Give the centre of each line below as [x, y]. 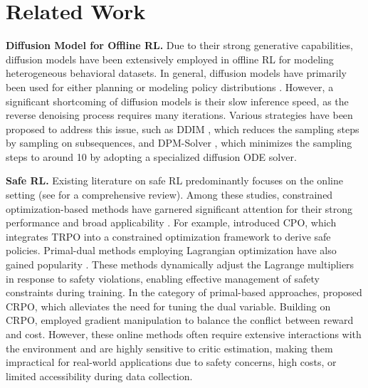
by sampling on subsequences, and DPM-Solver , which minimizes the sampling [179, 143]
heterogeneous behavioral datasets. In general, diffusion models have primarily [176, 73]
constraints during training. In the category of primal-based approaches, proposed [184, 292]
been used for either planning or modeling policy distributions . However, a [170, 86]
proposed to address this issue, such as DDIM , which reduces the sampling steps [183, 129]
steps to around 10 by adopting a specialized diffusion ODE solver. [151, 156]
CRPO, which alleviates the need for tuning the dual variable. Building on [168, 306]
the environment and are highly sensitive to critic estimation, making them [169, 348]
